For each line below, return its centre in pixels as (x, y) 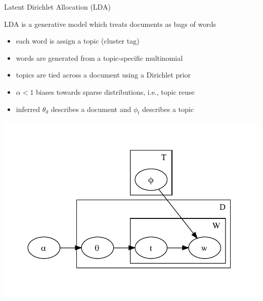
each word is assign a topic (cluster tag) (78, 41)
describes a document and (91, 109)
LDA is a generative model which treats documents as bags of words (110, 24)
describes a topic (168, 109)
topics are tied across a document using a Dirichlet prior (103, 75)
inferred (28, 109)
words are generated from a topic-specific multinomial (99, 58)
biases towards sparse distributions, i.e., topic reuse (115, 91)
